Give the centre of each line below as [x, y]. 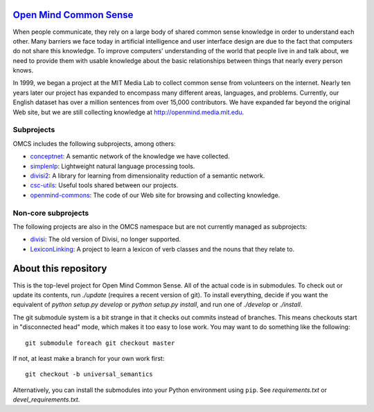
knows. [23, 71]
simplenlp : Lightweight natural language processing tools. [113, 166]
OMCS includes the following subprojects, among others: [94, 143]
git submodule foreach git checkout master [100, 343]
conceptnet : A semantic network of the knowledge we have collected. [130, 156]
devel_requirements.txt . [46, 400]
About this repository [60, 269]
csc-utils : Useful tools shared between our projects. [104, 185]
